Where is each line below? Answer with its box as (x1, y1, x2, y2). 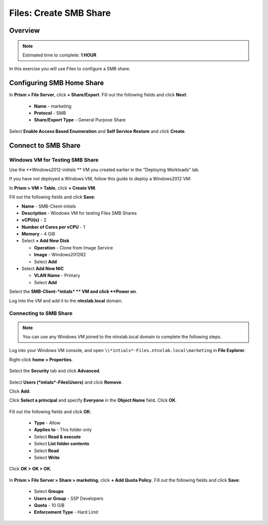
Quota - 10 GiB (34, 502, 65, 508)
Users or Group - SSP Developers (34, 495, 104, 501)
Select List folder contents (34, 441, 89, 447)
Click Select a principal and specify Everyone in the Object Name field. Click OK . (9, 397, 177, 404)
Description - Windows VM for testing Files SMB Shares (21, 210, 137, 216)
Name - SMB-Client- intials (21, 203, 76, 209)
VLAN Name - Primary (34, 273, 80, 279)
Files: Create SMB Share (9, 7, 111, 18)
